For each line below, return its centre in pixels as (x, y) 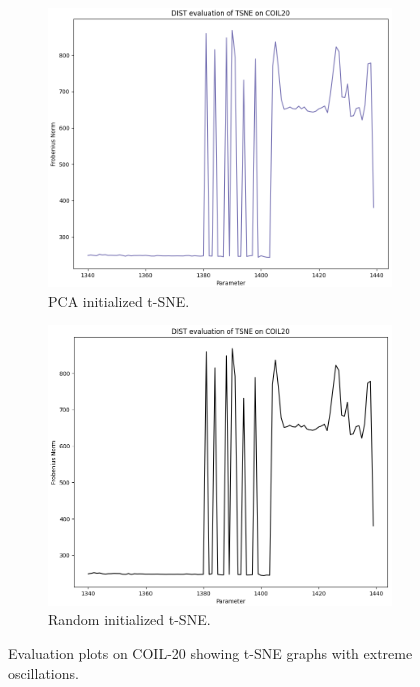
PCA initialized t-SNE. (119, 300)
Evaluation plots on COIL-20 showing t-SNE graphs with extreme (210, 652)
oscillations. (43, 672)
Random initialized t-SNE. (129, 619)
